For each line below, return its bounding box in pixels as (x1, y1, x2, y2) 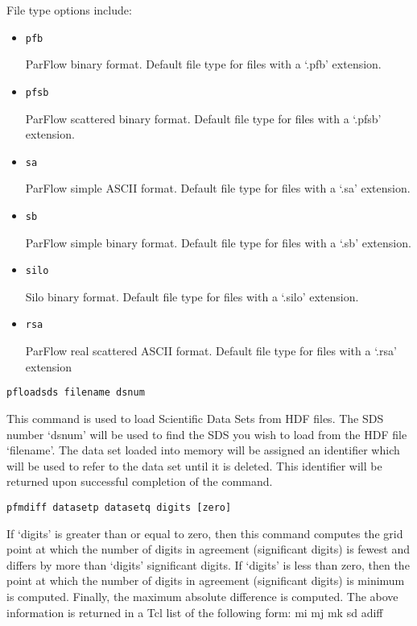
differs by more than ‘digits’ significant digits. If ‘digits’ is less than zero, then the (6, 556, 410, 573)
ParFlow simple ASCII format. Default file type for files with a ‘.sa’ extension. (25, 180, 411, 197)
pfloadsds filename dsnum (6, 387, 145, 399)
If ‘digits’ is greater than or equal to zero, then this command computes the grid (6, 524, 403, 541)
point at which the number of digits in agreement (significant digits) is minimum (6, 572, 405, 589)
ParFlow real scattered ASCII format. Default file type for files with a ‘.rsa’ (25, 342, 397, 359)
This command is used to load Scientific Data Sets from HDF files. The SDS (6, 409, 384, 426)
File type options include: (6, 2, 132, 18)
